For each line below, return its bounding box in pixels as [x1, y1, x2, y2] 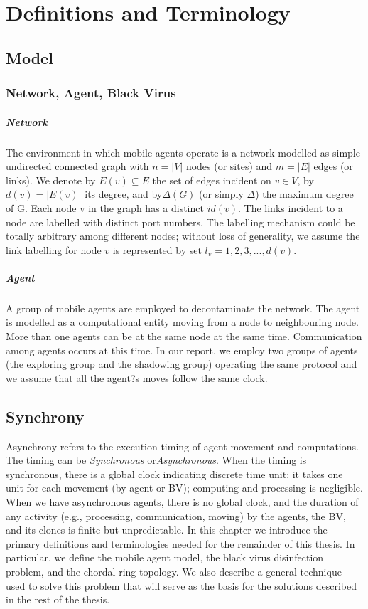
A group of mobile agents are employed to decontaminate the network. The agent [6, 300, 360, 315]
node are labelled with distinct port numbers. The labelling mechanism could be [6, 214, 355, 229]
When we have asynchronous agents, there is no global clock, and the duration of [6, 494, 359, 509]
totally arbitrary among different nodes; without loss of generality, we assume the [6, 228, 360, 243]
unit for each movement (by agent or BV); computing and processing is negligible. [6, 480, 363, 495]
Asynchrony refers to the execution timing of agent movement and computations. [6, 438, 359, 453]
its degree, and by [85, 186, 163, 201]
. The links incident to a [238, 200, 343, 215]
